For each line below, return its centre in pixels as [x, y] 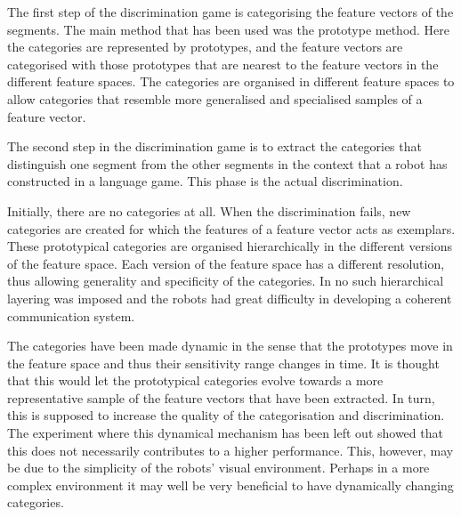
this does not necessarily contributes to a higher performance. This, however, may [230, 450]
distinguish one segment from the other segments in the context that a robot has [227, 163]
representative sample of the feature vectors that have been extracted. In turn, [221, 397]
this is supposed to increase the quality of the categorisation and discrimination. [226, 415]
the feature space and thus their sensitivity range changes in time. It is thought [223, 363]
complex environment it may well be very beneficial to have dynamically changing [230, 485]
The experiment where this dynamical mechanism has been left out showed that [225, 433]
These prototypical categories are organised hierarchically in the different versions [230, 246]
